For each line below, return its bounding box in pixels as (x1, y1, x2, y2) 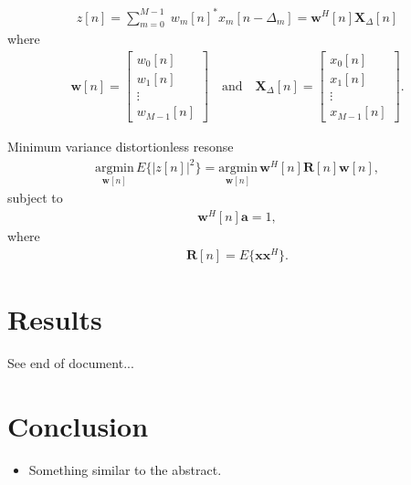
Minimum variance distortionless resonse (7, 137, 234, 156)
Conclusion (7, 406, 149, 444)
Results (7, 300, 102, 338)
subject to (7, 188, 63, 207)
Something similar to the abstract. (28, 459, 222, 479)
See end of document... (7, 353, 134, 372)
